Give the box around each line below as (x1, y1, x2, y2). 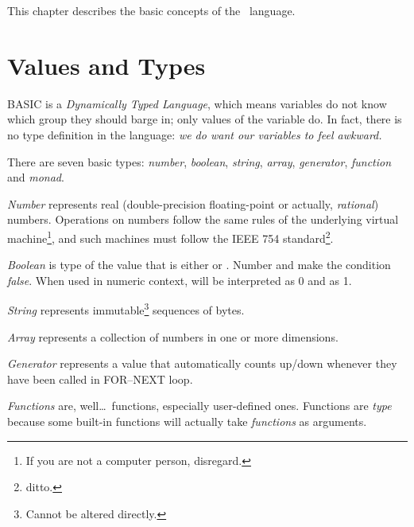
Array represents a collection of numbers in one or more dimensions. (7, 328, 339, 345)
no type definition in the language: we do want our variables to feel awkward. (7, 126, 382, 142)
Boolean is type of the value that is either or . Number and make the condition (7, 256, 391, 273)
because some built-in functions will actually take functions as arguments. (7, 412, 367, 429)
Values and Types (7, 49, 206, 81)
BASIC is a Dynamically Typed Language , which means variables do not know (7, 95, 387, 111)
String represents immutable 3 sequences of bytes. (7, 299, 245, 318)
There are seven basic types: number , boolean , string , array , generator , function (7, 153, 392, 170)
